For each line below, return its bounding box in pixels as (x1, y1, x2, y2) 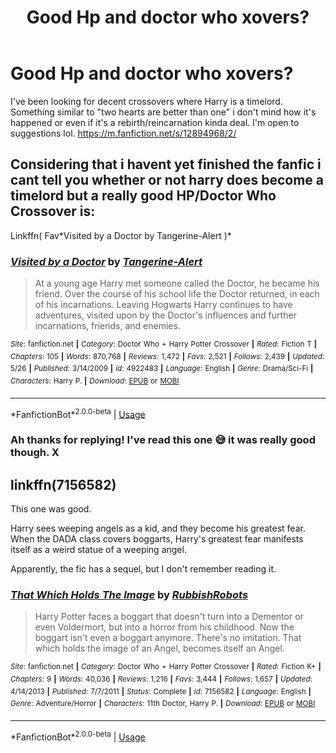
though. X (10, 446, 60, 460)
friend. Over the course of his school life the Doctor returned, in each (34, 288, 320, 300)
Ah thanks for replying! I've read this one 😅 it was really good (10, 433, 316, 447)
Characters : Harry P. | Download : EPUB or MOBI (10, 376, 180, 386)
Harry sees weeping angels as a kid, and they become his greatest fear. (10, 522, 306, 535)
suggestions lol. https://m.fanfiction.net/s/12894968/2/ (10, 127, 237, 139)
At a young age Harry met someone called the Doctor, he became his (34, 277, 320, 290)
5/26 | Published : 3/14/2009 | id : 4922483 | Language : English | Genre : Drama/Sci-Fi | (10, 364, 314, 374)
